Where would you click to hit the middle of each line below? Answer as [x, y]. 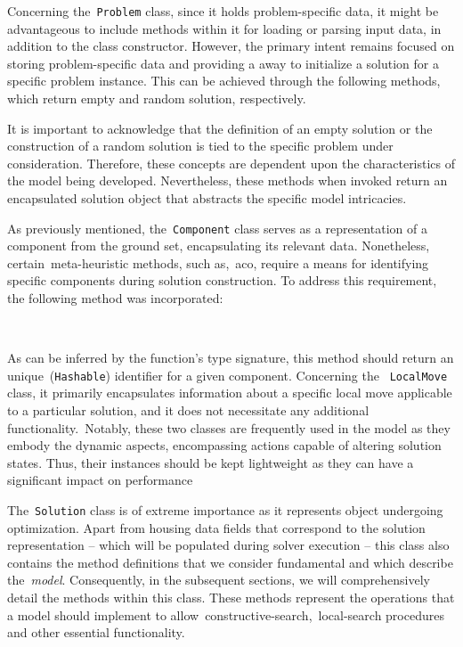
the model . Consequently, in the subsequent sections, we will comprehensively [219, 580]
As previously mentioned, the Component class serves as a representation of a [217, 228]
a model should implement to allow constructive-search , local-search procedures [226, 614]
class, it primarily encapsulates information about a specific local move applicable [230, 393]
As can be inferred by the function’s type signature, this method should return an [231, 358]
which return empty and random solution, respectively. [157, 98]
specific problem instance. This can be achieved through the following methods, [224, 81]
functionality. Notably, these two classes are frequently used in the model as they [229, 427]
